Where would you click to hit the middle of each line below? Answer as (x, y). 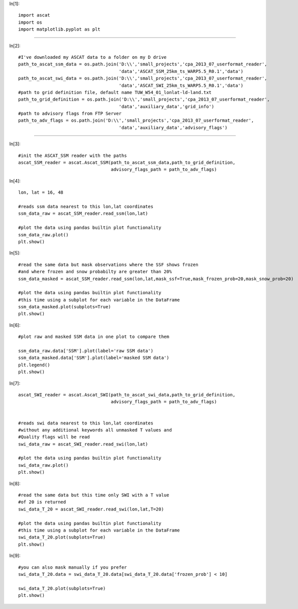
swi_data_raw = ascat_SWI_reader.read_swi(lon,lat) (83, 444)
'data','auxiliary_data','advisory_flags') (173, 127)
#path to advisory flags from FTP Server (70, 114)
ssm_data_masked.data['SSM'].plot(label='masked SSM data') (94, 358)
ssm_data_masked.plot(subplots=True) (65, 307)
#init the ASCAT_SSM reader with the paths (73, 155)
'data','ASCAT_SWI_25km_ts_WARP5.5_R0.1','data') (181, 85)
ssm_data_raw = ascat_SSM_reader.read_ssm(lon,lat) (83, 213)
